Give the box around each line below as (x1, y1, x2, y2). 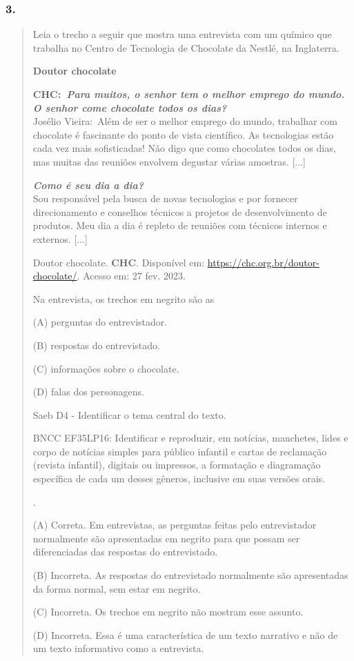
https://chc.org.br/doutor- (207, 255, 319, 269)
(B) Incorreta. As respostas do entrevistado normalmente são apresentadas (32, 568, 348, 582)
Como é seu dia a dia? (32, 177, 144, 192)
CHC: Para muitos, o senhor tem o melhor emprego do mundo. (32, 87, 345, 101)
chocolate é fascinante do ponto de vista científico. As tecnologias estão (32, 127, 334, 141)
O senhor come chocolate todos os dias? (32, 100, 227, 115)
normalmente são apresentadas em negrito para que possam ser (32, 531, 300, 545)
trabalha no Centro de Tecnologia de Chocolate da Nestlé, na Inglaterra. (32, 40, 340, 55)
